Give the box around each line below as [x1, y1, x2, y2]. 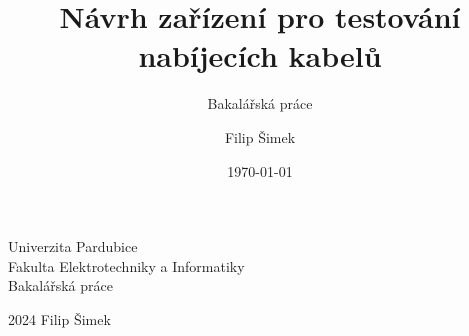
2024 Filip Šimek [8, 308, 111, 329]
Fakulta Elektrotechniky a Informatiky [8, 255, 245, 276]
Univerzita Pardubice [8, 236, 138, 257]
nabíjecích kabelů [138, 35, 382, 76]
